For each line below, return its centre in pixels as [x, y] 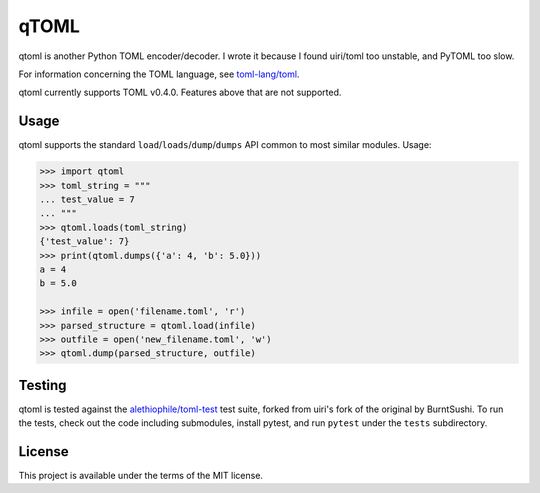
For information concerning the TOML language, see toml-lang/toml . [159, 74]
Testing [42, 385]
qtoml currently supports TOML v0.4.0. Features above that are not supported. [180, 92]
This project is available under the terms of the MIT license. [141, 476]
